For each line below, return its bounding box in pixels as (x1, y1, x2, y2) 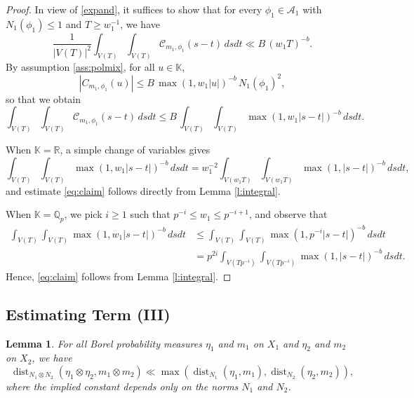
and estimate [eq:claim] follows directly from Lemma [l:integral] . (6, 183, 281, 198)
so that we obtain (6, 91, 81, 106)
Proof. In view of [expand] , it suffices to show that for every (6, 2, 262, 16)
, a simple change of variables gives (60, 142, 211, 157)
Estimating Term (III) (6, 303, 171, 324)
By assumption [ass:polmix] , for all (6, 59, 155, 74)
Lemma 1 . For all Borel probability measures (6, 336, 202, 350)
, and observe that (248, 207, 328, 221)
